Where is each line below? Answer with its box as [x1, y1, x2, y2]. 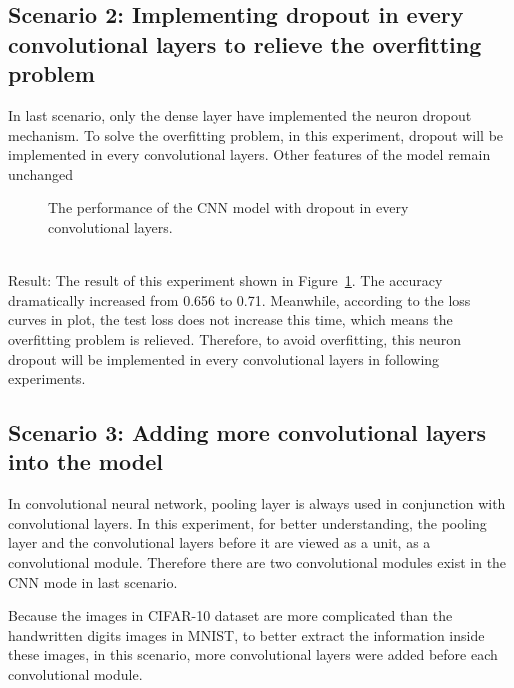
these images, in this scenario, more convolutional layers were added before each [8, 644, 498, 665]
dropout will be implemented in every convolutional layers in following [8, 348, 440, 369]
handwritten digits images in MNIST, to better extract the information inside [8, 624, 485, 645]
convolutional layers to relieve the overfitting [8, 28, 482, 59]
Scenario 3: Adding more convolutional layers [8, 417, 487, 448]
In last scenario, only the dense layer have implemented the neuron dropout [8, 104, 472, 125]
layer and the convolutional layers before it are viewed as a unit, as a [8, 532, 431, 553]
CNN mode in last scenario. [8, 571, 178, 592]
